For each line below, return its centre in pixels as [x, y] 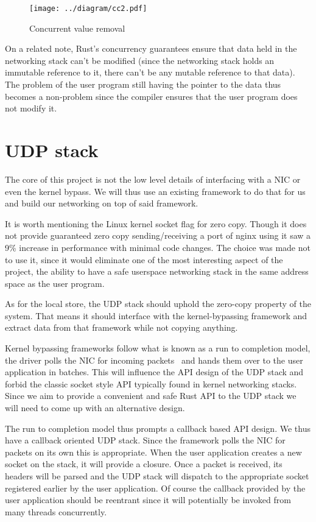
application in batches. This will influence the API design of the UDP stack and [154, 372]
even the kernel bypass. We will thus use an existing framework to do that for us [155, 191]
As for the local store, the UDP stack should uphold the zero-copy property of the [158, 304]
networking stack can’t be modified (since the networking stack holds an [140, 60]
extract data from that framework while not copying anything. [121, 327]
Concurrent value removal [77, 28]
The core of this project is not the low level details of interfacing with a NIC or [153, 179]
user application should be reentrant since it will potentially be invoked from [148, 500]
